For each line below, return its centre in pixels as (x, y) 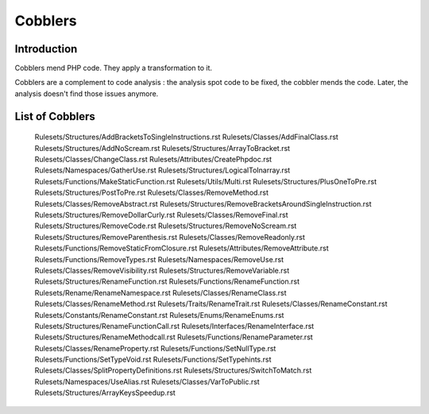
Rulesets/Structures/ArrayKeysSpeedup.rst (105, 393)
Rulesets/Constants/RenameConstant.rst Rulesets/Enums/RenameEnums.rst (159, 315)
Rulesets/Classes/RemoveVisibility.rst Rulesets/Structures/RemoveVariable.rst (162, 270)
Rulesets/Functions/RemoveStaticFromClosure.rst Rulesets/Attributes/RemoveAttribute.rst (182, 248)
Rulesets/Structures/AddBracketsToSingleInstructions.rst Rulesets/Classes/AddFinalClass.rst (187, 137)
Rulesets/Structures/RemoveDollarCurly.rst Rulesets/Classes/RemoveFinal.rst (161, 215)
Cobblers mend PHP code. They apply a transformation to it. (114, 68)
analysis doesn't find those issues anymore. (87, 93)
